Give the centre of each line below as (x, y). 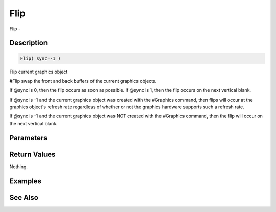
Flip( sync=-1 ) (41, 58)
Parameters (28, 138)
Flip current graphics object (39, 72)
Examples (26, 181)
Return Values (32, 154)
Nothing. (19, 167)
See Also (24, 197)
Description (29, 43)
